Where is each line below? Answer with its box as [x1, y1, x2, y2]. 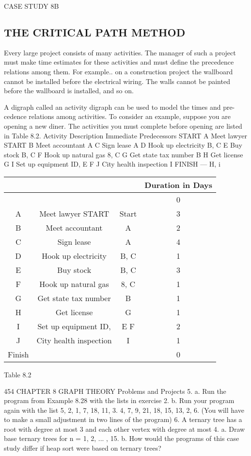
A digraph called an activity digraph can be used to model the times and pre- [4, 101, 235, 112]
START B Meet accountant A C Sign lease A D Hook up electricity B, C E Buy [4, 140, 242, 150]
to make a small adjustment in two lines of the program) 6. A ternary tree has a [4, 414, 242, 424]
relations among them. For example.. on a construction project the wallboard [4, 66, 233, 76]
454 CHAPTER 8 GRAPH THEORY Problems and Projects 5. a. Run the [4, 386, 226, 396]
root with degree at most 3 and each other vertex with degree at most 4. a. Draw [4, 423, 245, 434]
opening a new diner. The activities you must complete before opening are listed [4, 120, 242, 131]
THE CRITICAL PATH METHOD [4, 24, 186, 39]
